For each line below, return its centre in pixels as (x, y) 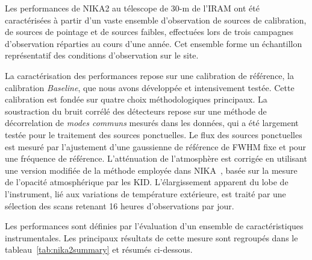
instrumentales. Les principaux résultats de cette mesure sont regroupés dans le (151, 237)
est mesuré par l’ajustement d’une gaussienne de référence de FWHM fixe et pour (156, 146)
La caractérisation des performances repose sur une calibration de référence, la (150, 75)
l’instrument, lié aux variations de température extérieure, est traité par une (145, 193)
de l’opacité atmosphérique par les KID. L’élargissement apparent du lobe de (147, 182)
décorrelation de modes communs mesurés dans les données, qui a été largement (152, 123)
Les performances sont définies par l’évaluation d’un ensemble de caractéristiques (154, 226)
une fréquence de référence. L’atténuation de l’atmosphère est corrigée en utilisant (156, 158)
